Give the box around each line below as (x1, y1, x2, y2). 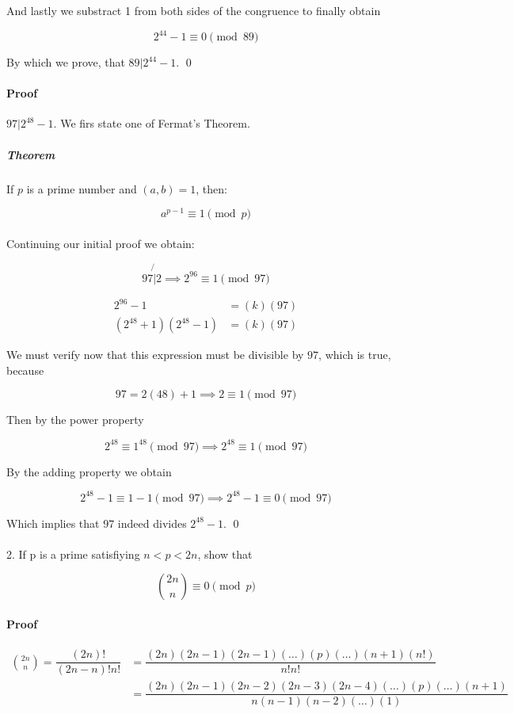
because (6, 361, 44, 378)
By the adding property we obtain (6, 463, 172, 479)
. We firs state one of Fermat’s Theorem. (53, 115, 250, 132)
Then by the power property (6, 411, 144, 428)
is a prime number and (26, 180, 137, 197)
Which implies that (6, 514, 100, 531)
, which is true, (318, 346, 391, 363)
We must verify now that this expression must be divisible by (6, 346, 304, 363)
